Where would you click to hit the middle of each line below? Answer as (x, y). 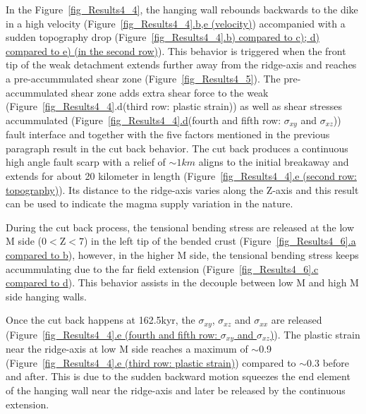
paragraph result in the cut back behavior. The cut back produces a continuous (177, 148)
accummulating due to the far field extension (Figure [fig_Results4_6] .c (162, 268)
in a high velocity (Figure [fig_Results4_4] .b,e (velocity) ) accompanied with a (176, 23)
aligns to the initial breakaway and (274, 162)
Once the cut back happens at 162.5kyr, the (100, 320)
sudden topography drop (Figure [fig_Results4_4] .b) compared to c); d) (163, 37)
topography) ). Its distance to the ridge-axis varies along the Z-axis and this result (182, 189)
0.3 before (328, 362)
